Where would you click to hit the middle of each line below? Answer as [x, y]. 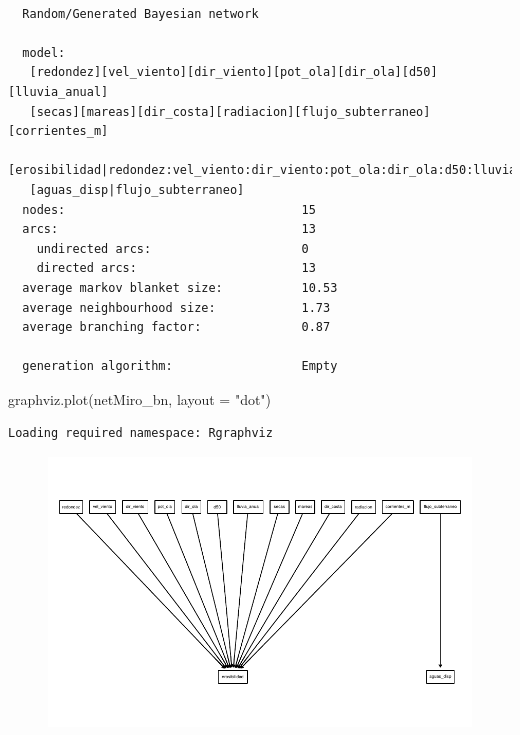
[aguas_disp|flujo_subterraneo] [137, 189]
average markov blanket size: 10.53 [180, 287]
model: [44, 52]
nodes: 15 [169, 209]
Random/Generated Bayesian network [140, 13]
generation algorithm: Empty [180, 366]
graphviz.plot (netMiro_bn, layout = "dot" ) [140, 398]
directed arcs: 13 [176, 268]
